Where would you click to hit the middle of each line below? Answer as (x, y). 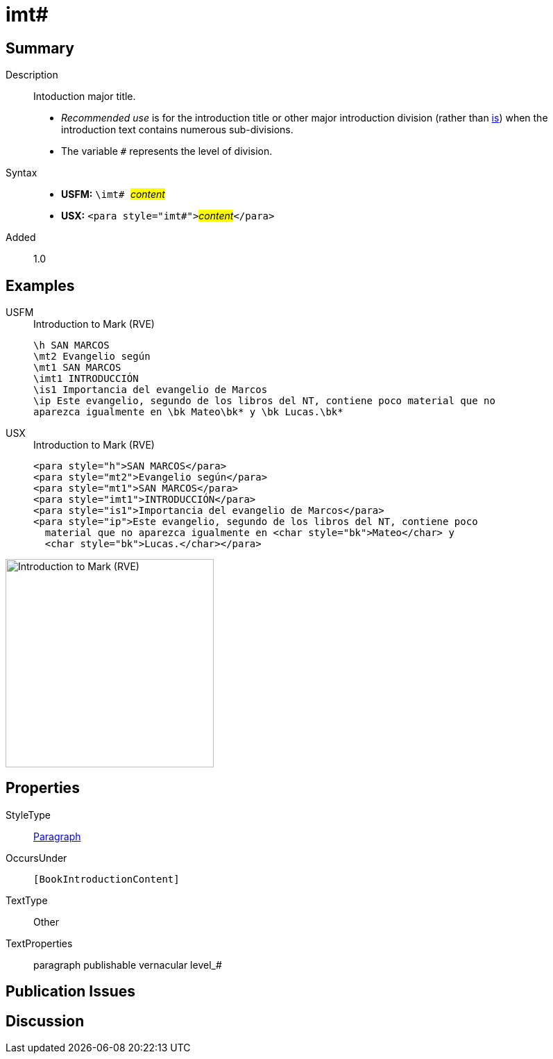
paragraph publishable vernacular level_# (128, 965)
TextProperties (39, 943)
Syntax (22, 173)
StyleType (28, 815)
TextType (27, 900)
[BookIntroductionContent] (107, 879)
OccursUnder (36, 858)
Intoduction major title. (85, 97)
